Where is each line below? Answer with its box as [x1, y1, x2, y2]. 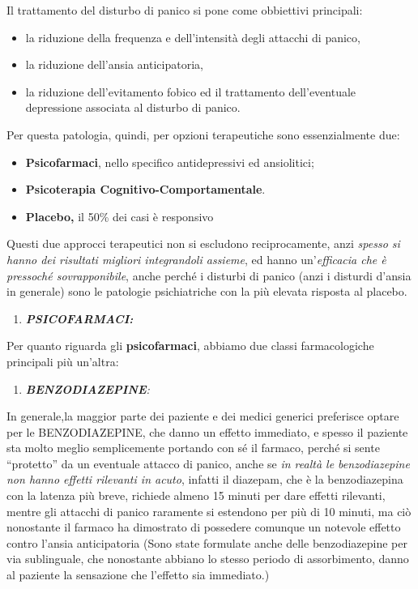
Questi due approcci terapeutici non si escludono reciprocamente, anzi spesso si [6, 235, 400, 252]
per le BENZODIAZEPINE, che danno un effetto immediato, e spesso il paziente [6, 423, 408, 440]
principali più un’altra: [6, 352, 119, 369]
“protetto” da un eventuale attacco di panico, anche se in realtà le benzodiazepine [6, 455, 410, 472]
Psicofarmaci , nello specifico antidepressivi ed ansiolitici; [25, 153, 314, 170]
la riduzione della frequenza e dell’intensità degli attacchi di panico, [25, 28, 360, 45]
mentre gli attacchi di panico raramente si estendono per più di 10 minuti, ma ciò [6, 502, 412, 519]
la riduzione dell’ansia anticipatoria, [25, 56, 203, 73]
